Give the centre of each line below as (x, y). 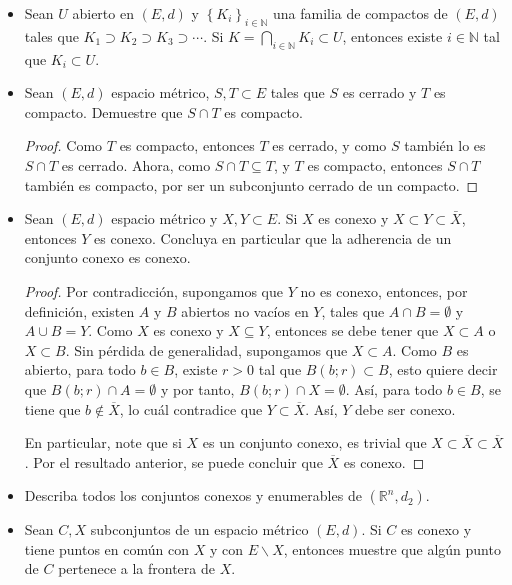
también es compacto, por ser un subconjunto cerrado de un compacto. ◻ (251, 184)
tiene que (52, 408)
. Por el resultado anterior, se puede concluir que (173, 461)
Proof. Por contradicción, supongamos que (154, 290)
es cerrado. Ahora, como (136, 164)
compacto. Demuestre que (103, 111)
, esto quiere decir (443, 369)
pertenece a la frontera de (136, 568)
